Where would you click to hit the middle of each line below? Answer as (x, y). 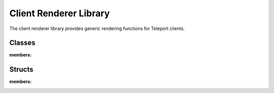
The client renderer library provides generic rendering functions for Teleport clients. (97, 28)
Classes (22, 43)
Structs (21, 69)
